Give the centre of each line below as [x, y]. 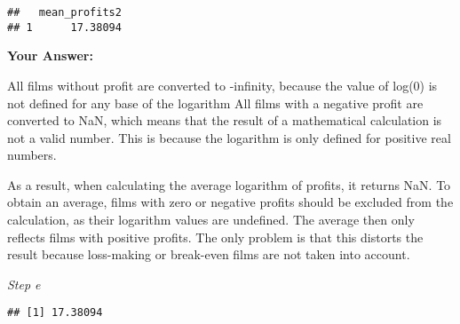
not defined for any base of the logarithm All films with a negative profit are [215, 103]
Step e [24, 284]
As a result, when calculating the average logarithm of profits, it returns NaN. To [229, 184]
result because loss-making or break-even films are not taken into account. [209, 254]
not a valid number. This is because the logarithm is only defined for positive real [229, 137]
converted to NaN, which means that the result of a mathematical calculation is [225, 120]
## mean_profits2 [64, 12]
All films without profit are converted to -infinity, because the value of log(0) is [222, 85]
